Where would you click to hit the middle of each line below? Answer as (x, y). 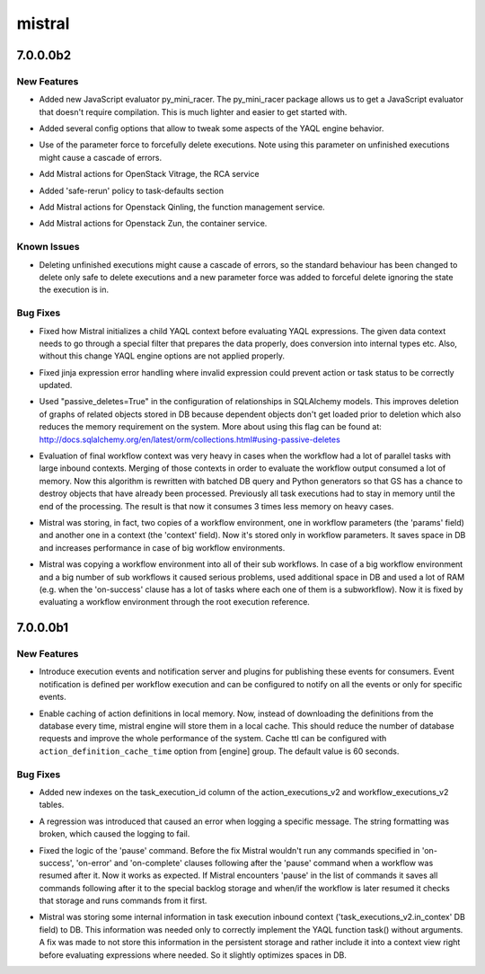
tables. (52, 805)
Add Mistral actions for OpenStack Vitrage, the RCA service (149, 174)
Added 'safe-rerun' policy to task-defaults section (132, 190)
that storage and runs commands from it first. (123, 901)
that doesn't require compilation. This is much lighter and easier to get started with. (193, 111)
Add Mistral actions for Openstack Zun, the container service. (153, 224)
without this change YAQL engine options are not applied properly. (162, 356)
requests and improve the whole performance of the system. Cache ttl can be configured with (213, 739)
